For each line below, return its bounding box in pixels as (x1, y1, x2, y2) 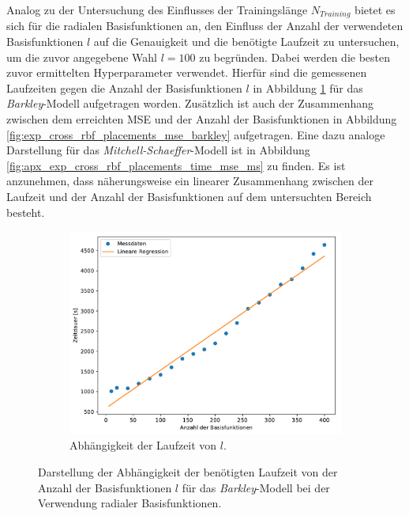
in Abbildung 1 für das (253, 79, 363, 96)
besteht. (6, 203, 45, 220)
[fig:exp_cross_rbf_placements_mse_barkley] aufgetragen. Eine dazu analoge (6, 126, 385, 142)
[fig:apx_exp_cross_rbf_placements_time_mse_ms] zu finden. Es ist (6, 157, 346, 173)
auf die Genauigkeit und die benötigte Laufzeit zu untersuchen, (93, 33, 400, 50)
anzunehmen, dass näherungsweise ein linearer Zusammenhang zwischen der (6, 173, 373, 189)
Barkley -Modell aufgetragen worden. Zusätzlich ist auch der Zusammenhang (6, 95, 373, 112)
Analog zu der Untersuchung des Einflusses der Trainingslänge (6, 2, 308, 17)
